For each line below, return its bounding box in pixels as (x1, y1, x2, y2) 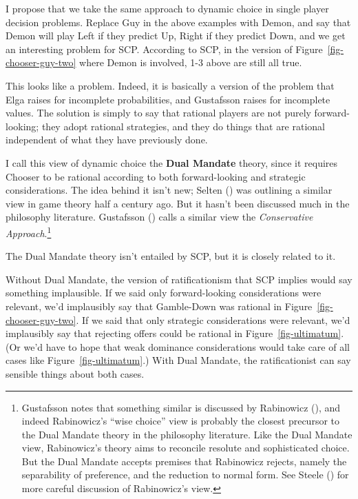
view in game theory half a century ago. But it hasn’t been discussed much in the (6, 196, 350, 210)
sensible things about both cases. (6, 366, 145, 380)
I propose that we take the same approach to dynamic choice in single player (6, 1, 329, 15)
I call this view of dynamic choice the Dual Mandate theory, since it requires (6, 155, 338, 170)
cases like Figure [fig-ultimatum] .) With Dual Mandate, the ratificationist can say (6, 353, 351, 367)
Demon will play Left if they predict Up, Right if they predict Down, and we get (6, 28, 346, 43)
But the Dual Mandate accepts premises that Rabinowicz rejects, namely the (21, 454, 347, 468)
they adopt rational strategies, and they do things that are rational (41, 119, 326, 133)
